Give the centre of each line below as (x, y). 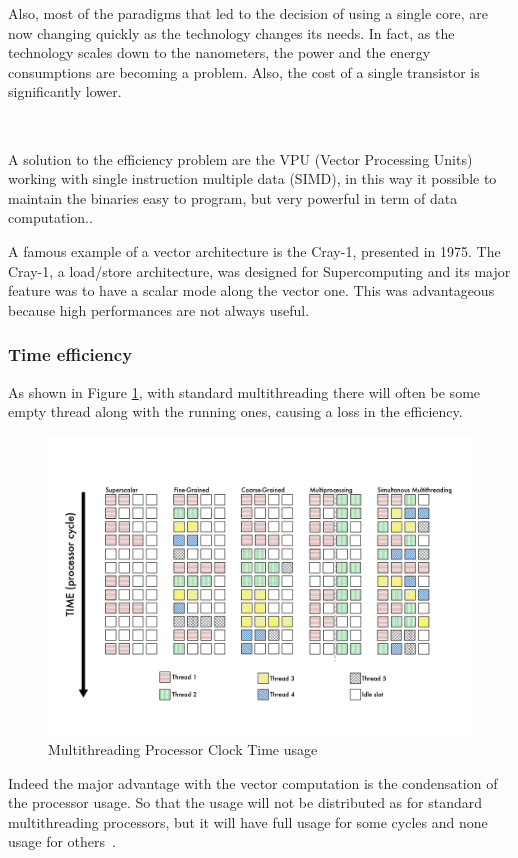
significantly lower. (65, 91)
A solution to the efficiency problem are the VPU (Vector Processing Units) (240, 158)
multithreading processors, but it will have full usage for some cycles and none (248, 821)
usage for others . (62, 841)
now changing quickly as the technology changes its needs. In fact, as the (231, 32)
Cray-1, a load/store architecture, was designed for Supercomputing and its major (259, 270)
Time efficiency (70, 354)
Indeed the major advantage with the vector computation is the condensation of (253, 782)
